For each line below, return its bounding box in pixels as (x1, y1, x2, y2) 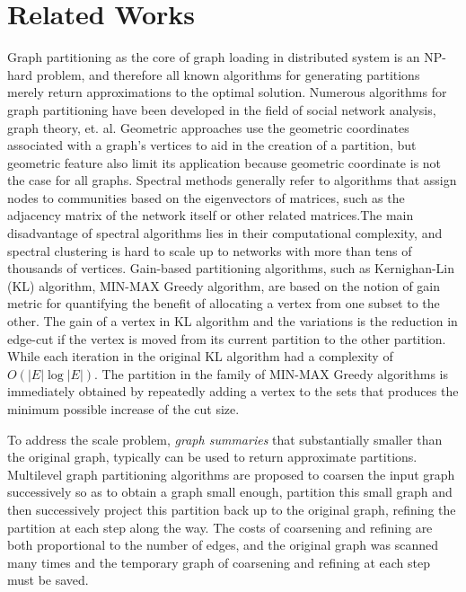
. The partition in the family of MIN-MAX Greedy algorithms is (94, 364, 449, 383)
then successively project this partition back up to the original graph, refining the (7, 499, 456, 518)
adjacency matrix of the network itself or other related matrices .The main (7, 206, 414, 225)
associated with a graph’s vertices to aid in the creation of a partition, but (7, 136, 417, 155)
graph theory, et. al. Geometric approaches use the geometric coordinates (7, 118, 409, 137)
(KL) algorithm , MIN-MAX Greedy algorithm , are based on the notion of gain (7, 276, 441, 295)
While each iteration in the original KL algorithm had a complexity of (7, 347, 393, 366)
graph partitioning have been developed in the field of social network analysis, (7, 100, 436, 119)
